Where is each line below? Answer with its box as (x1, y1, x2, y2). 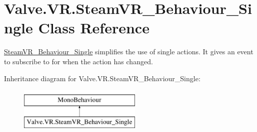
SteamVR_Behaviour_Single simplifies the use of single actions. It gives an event (4, 46, 253, 57)
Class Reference (38, 17, 149, 38)
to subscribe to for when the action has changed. (4, 56, 153, 66)
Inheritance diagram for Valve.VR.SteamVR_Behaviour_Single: (4, 73, 200, 83)
